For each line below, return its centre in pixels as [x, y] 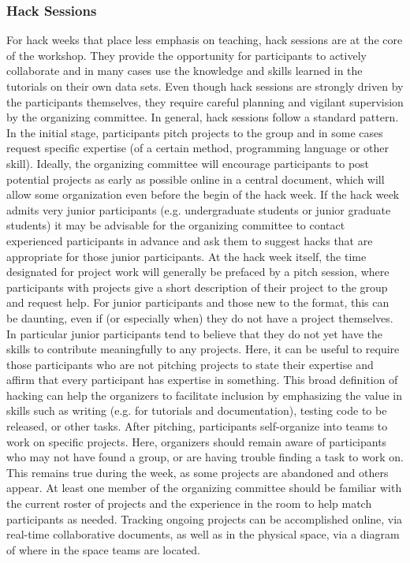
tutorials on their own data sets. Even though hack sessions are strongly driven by [205, 86]
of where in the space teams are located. [103, 549]
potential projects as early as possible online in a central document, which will [196, 179]
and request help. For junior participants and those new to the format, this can [198, 302]
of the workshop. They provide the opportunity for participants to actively [186, 55]
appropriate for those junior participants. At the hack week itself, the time [186, 256]
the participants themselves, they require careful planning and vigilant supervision [205, 101]
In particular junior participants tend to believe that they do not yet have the [195, 333]
